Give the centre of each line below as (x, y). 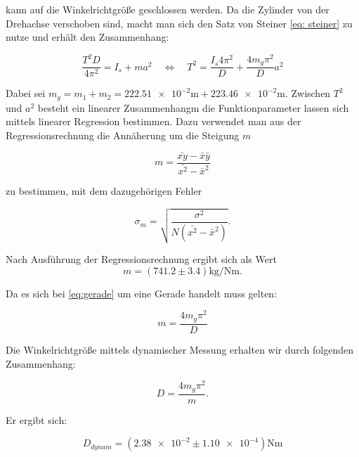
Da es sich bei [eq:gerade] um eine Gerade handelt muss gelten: (142, 293)
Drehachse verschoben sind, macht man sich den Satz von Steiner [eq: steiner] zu (179, 23)
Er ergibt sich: (37, 419)
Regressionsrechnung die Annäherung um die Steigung (123, 135)
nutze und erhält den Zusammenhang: (87, 37)
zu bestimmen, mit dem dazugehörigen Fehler (104, 190)
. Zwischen (308, 93)
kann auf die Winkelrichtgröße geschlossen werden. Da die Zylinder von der (168, 9)
